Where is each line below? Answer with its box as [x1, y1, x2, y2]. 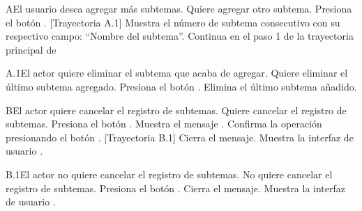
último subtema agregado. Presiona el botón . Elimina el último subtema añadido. [6, 79, 357, 93]
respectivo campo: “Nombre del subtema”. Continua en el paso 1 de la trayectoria [6, 29, 354, 43]
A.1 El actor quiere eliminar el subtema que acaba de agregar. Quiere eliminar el [6, 65, 348, 80]
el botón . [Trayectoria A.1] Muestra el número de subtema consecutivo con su [6, 15, 340, 29]
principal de [6, 42, 56, 56]
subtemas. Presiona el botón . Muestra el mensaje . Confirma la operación [6, 116, 322, 131]
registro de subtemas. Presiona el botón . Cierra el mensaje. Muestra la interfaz [6, 180, 346, 195]
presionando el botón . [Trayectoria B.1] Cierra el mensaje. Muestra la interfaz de [6, 130, 354, 144]
